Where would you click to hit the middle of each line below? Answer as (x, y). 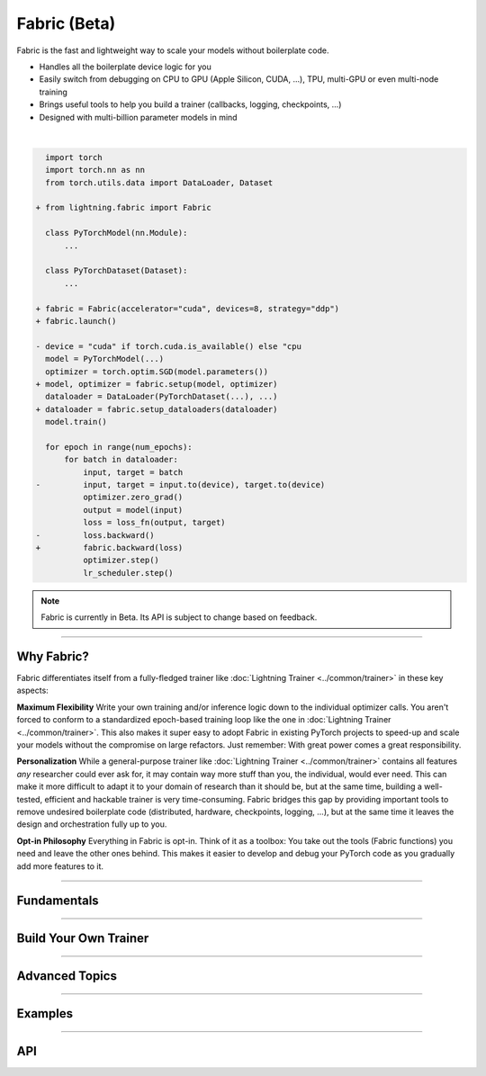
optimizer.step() (121, 560)
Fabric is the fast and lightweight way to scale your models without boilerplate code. (173, 50)
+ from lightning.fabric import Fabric (123, 208)
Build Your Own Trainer (83, 939)
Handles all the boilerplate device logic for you (125, 67)
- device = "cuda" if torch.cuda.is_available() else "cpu (168, 346)
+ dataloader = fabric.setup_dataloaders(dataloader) (157, 409)
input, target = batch (133, 472)
